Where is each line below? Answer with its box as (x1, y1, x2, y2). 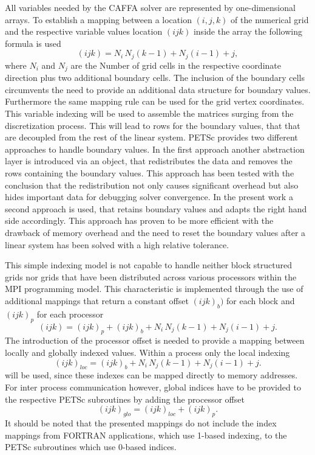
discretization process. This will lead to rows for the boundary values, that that (5, 119, 300, 131)
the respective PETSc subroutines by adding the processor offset (5, 392, 245, 405)
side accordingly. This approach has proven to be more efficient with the (5, 214, 274, 227)
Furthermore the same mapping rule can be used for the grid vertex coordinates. (5, 95, 305, 108)
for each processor (36, 307, 104, 320)
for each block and (226, 294, 295, 307)
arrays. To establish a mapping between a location (5, 13, 192, 26)
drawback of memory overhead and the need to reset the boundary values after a (5, 226, 306, 238)
